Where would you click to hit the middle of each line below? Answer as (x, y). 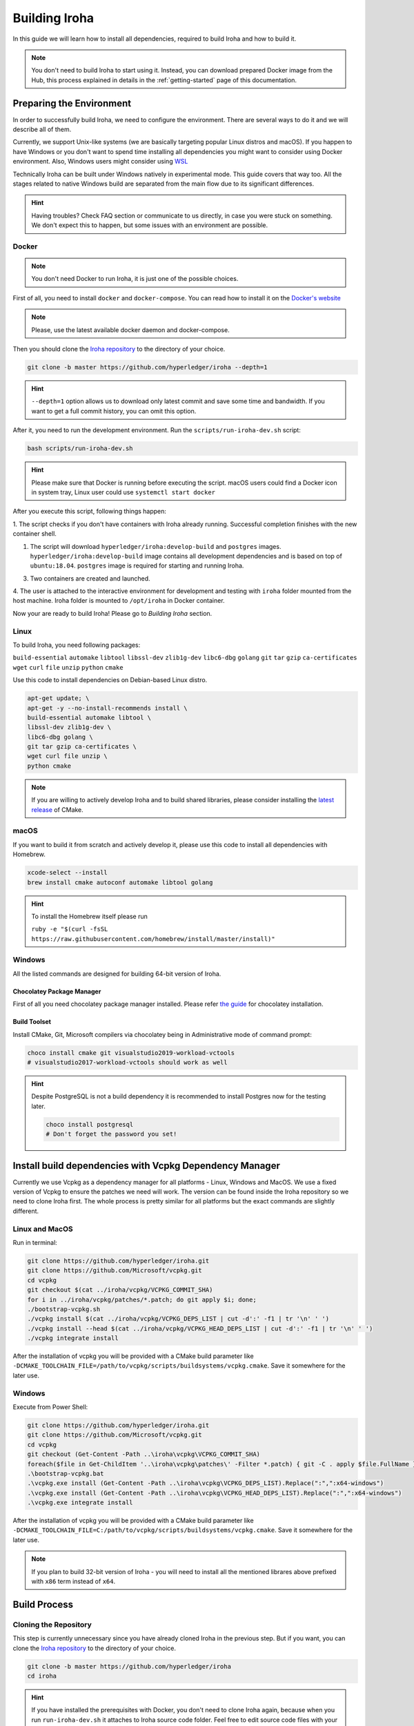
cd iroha (42, 1676)
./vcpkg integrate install (73, 1338)
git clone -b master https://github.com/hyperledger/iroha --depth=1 (147, 367)
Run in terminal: (35, 1242)
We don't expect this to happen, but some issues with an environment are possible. (150, 225)
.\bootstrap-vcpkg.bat (66, 1473)
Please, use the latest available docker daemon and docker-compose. (131, 330)
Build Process (43, 1604)
